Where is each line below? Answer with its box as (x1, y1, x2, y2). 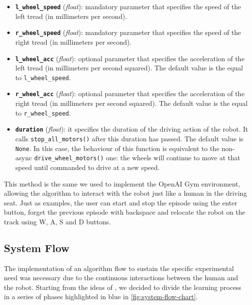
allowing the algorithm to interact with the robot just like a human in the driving (4, 188, 247, 198)
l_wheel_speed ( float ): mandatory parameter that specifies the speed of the (15, 1, 241, 11)
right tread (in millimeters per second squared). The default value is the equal (15, 98, 248, 108)
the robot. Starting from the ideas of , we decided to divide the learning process (4, 282, 241, 292)
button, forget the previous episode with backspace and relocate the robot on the (4, 207, 246, 217)
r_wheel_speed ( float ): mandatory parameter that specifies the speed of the (15, 27, 241, 37)
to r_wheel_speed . (15, 107, 71, 118)
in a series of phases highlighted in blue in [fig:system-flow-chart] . (4, 291, 198, 302)
